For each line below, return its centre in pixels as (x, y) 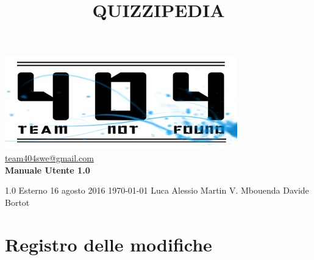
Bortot (17, 202)
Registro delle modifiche (109, 244)
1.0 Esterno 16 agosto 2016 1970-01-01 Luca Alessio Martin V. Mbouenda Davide (157, 190)
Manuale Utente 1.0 (48, 170)
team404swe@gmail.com (49, 157)
